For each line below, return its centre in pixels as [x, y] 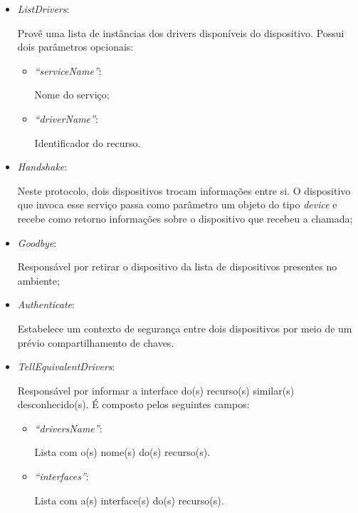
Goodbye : [37, 242]
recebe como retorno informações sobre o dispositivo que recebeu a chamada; [185, 218]
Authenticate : [46, 304]
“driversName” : [68, 428]
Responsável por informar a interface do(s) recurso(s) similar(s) [156, 390]
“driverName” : [66, 118]
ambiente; [38, 280]
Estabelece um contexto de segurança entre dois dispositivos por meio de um [185, 328]
